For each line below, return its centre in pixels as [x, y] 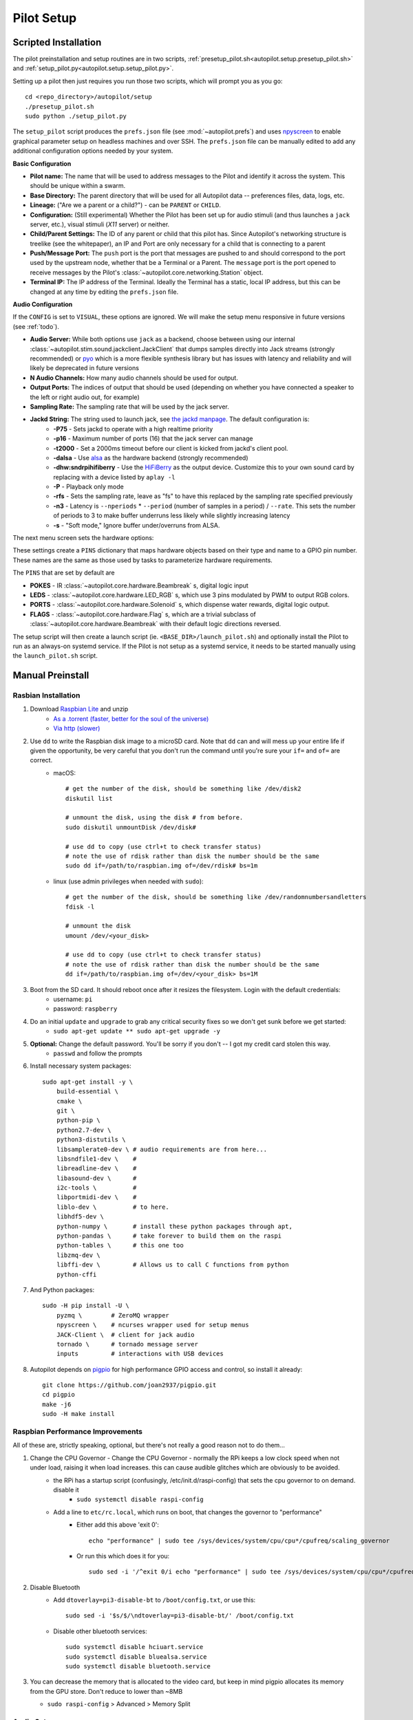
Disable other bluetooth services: [100, 1631]
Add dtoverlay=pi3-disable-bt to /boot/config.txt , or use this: [155, 1600]
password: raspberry [85, 1009]
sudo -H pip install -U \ [86, 1306]
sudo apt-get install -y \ [88, 1082]
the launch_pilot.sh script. [55, 656]
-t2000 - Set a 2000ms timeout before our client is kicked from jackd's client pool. [171, 448]
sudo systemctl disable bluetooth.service [138, 1666]
